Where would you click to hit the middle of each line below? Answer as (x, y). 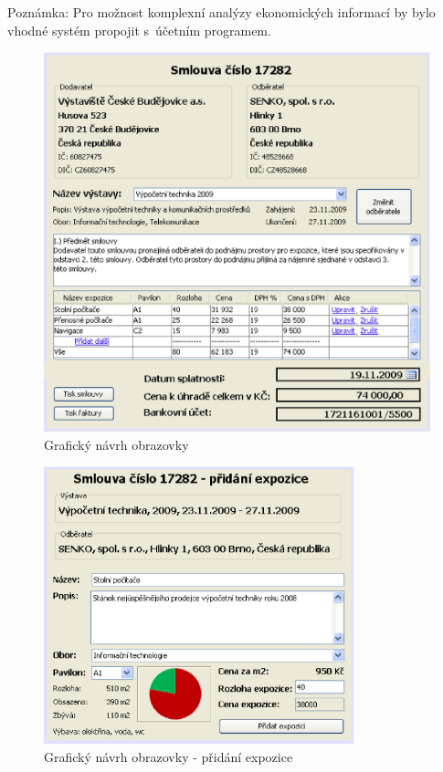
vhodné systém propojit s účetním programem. (139, 30)
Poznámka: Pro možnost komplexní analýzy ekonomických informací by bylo (221, 12)
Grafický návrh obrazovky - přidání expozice (169, 756)
